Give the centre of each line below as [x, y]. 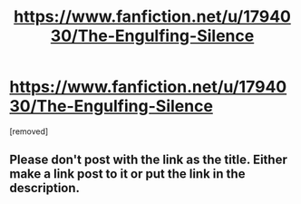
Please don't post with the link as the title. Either [148, 160]
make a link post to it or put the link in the [127, 174]
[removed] [29, 131]
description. [44, 188]
